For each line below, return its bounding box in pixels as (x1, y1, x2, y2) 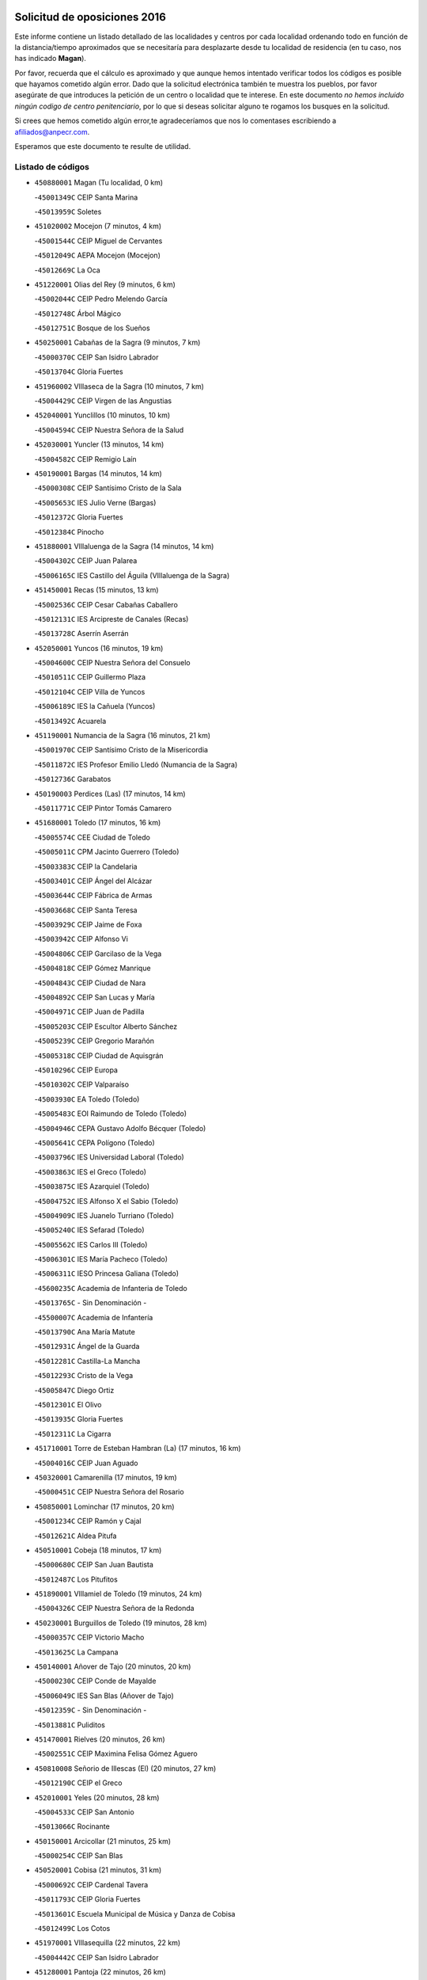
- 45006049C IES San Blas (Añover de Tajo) (34, 1691, 174, 1700)
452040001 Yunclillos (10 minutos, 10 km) (34, 410, 171, 420)
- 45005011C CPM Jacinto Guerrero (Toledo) (34, 847, 179, 857)
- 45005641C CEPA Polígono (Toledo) (34, 1137, 156, 1148)
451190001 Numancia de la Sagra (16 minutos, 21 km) (34, 731, 211, 741)
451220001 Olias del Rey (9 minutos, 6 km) (34, 280, 176, 289)
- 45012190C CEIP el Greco (34, 1778, 123, 1788)
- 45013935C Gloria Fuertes (34, 1415, 123, 1424)
